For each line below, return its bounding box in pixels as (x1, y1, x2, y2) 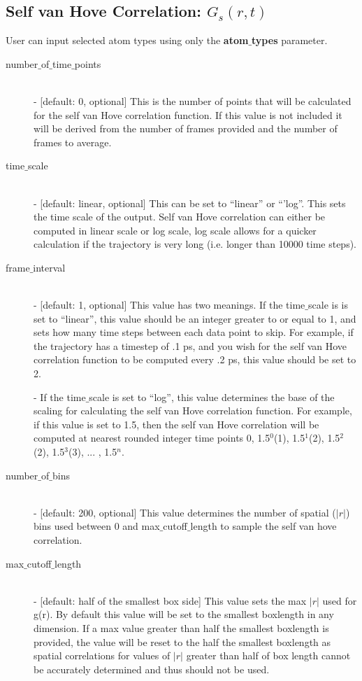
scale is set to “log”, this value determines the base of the (89, 389, 335, 404)
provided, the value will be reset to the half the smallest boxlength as (34, 634, 331, 649)
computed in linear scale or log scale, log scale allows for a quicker (34, 223, 317, 237)
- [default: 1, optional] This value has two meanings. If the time (34, 297, 305, 312)
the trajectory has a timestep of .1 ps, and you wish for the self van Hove (34, 338, 347, 353)
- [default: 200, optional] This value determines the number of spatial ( (34, 505, 336, 519)
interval (33, 260, 66, 274)
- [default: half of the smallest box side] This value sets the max (34, 593, 307, 608)
